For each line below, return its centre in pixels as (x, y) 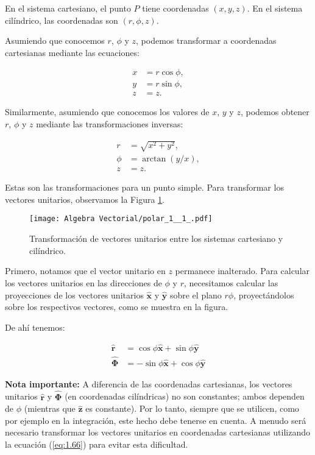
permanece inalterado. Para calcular (242, 271)
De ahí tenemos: (35, 327)
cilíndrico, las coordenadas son (62, 20)
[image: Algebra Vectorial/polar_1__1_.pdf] (121, 219)
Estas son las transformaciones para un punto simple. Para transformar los (144, 187)
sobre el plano (196, 295)
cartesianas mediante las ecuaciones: (72, 52)
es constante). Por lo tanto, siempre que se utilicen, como (192, 408)
